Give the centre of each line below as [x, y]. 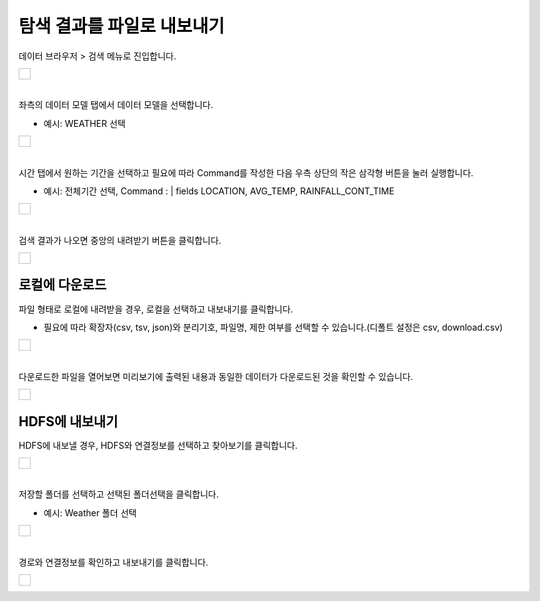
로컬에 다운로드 [62, 285]
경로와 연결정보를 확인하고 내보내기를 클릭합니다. [113, 562]
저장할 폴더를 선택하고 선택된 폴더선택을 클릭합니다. [118, 494]
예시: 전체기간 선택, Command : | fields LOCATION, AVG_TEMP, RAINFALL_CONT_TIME [219, 191]
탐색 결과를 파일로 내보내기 [121, 26]
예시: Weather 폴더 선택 [90, 512]
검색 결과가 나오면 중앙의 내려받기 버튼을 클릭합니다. [120, 240]
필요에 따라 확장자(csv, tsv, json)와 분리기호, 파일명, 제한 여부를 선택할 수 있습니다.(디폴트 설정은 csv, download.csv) [273, 327]
